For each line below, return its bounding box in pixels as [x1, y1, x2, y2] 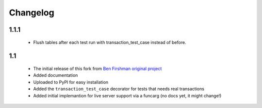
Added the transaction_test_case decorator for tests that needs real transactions [33, 86, 205, 92]
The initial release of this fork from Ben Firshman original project [33, 66, 162, 71]
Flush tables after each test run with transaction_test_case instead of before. [33, 39, 186, 45]
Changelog [9, 7, 54, 18]
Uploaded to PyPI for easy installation [33, 79, 109, 85]
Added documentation [33, 72, 78, 78]
